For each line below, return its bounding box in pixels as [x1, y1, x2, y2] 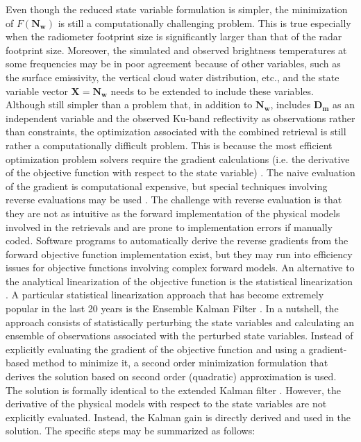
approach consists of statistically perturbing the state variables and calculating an [6, 314, 354, 329]
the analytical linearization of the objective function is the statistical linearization [6, 273, 353, 288]
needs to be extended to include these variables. [110, 83, 314, 98]
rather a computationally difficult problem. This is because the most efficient [6, 137, 333, 152]
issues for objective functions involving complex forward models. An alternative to [6, 260, 355, 275]
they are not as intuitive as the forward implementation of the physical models [6, 205, 340, 220]
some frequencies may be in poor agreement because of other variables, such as [6, 56, 341, 71]
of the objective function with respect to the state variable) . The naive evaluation [6, 165, 355, 180]
